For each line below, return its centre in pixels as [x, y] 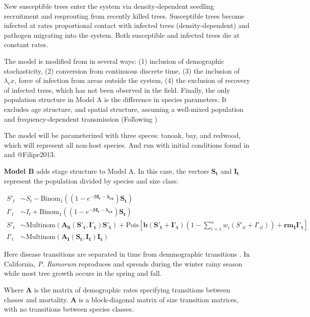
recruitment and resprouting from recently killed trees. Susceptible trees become [124, 15]
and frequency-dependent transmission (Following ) [81, 119]
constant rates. [26, 44]
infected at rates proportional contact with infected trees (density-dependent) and [127, 25]
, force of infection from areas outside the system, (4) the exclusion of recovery [132, 80]
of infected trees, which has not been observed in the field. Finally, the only [117, 90]
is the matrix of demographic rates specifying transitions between [132, 290]
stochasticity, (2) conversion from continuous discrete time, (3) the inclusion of [122, 70]
